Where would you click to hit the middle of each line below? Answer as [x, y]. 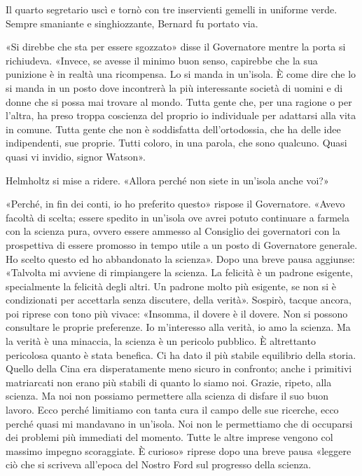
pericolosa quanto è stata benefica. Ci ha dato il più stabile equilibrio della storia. [181, 354]
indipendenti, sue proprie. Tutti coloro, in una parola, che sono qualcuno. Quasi [176, 143]
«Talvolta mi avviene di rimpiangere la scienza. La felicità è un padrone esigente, [179, 272]
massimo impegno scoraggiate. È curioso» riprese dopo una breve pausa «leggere [179, 450]
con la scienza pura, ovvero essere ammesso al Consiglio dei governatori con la [173, 231]
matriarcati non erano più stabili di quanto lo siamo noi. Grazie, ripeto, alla [169, 382]
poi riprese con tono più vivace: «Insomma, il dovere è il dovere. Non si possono [177, 313]
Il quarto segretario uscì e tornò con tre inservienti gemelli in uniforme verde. [172, 9]
